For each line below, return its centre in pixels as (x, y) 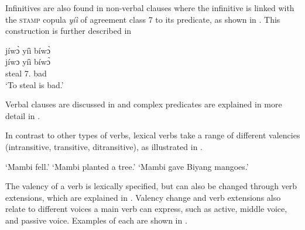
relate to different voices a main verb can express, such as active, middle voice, (146, 209)
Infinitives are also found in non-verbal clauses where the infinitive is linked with (150, 8)
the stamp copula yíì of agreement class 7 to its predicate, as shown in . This (143, 19)
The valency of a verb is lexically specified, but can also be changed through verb (151, 186)
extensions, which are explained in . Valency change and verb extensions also (143, 197)
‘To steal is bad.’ (35, 84)
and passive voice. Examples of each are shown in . (96, 220)
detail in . (23, 115)
